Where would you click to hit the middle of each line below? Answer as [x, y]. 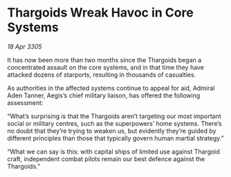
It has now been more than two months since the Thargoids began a [104, 59]
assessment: [25, 102]
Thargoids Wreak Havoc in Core [100, 13]
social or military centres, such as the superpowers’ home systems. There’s [115, 123]
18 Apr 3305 [25, 46]
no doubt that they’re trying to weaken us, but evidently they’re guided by [112, 131]
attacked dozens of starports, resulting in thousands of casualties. [102, 75]
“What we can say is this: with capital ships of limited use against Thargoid [113, 151]
